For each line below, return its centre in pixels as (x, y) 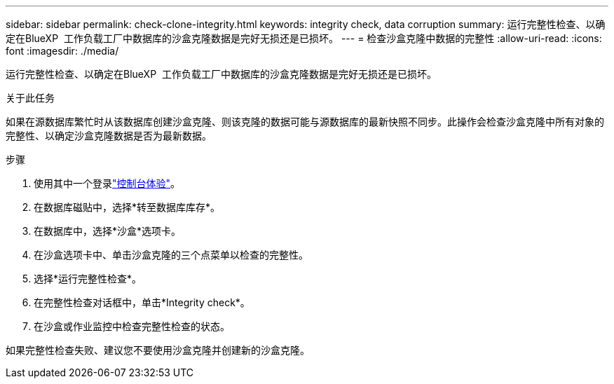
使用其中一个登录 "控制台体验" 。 (107, 183)
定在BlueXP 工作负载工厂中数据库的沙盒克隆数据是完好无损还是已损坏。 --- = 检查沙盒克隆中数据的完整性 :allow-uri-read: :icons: (304, 38)
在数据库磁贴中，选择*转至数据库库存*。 (127, 207)
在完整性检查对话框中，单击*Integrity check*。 (142, 302)
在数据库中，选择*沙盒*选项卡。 (108, 231)
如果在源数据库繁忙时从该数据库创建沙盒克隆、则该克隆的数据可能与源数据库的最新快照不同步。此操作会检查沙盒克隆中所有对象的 (305, 122)
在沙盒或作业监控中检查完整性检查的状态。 (132, 326)
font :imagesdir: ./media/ (62, 51)
